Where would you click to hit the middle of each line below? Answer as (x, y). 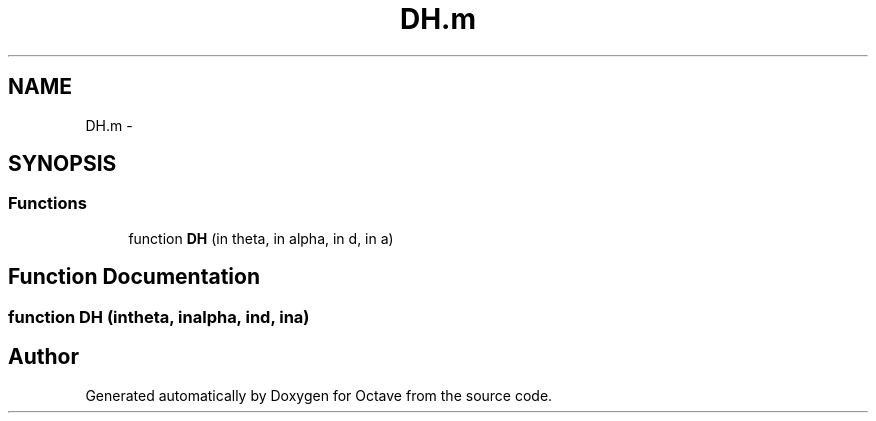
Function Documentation (134, 277)
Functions (47, 203)
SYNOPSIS (62, 164)
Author (43, 357)
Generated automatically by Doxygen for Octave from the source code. (319, 395)
